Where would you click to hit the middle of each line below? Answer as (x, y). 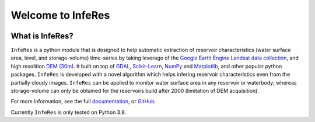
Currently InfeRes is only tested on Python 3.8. (69, 112)
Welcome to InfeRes (60, 15)
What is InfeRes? (42, 36)
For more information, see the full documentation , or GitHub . (83, 102)
